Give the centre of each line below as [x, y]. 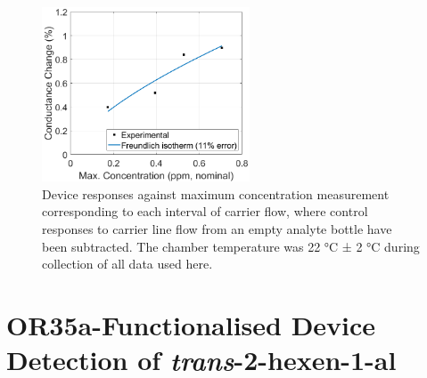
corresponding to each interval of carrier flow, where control [205, 211]
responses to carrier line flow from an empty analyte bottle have [217, 229]
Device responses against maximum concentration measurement [216, 193]
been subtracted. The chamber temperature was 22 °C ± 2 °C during [231, 246]
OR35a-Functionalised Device [191, 325]
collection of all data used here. [127, 264]
